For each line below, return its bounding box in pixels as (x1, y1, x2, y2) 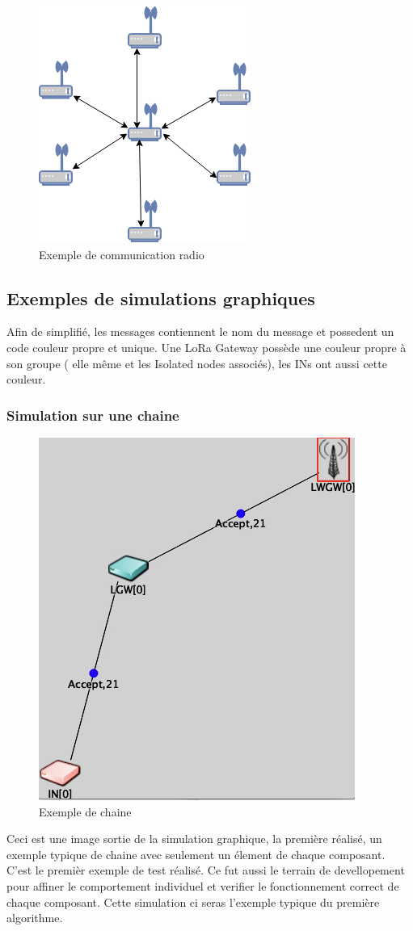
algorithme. (6, 909, 63, 926)
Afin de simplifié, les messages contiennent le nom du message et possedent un (6, 323, 394, 340)
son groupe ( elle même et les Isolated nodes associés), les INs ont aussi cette (6, 354, 387, 371)
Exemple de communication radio (39, 245, 204, 262)
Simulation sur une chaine (6, 405, 179, 425)
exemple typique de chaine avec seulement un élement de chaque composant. (6, 845, 386, 862)
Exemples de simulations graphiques (6, 285, 315, 310)
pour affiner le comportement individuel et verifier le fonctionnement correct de (6, 877, 399, 894)
